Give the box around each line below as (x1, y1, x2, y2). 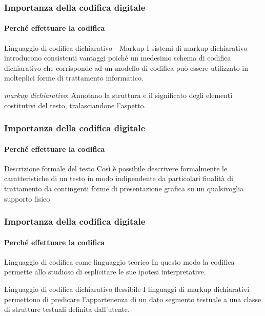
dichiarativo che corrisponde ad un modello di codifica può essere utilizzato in (4, 62, 249, 73)
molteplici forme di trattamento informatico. (4, 72, 144, 83)
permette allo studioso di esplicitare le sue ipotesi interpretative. (4, 266, 206, 277)
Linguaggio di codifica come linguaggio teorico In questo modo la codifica (4, 256, 235, 267)
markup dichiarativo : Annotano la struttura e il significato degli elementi (4, 90, 233, 101)
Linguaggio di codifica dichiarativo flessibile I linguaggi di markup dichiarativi (4, 284, 250, 294)
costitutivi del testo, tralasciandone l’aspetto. (4, 100, 146, 110)
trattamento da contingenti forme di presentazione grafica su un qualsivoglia (4, 183, 244, 194)
